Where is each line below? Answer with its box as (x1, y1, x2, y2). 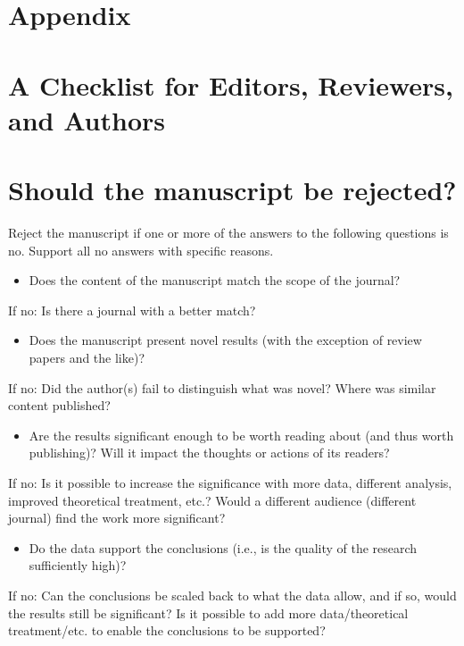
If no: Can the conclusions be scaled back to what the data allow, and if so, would (8, 585, 457, 604)
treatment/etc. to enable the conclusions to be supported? (8, 621, 326, 640)
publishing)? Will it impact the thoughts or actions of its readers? (29, 443, 390, 462)
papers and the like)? (29, 348, 145, 367)
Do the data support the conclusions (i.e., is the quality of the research (29, 538, 418, 557)
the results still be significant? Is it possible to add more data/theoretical (8, 603, 409, 622)
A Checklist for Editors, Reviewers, (8, 66, 454, 103)
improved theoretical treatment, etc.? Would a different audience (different (8, 491, 417, 509)
